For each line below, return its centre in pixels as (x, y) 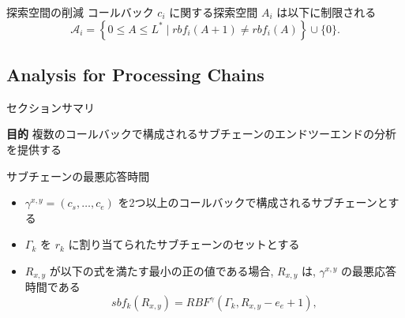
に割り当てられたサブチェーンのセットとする (184, 244)
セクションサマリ (51, 107)
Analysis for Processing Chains (135, 74)
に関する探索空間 (214, 12)
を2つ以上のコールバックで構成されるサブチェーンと (253, 202)
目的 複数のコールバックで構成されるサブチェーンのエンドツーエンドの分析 (201, 134)
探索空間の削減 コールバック (80, 12)
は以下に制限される (326, 12)
